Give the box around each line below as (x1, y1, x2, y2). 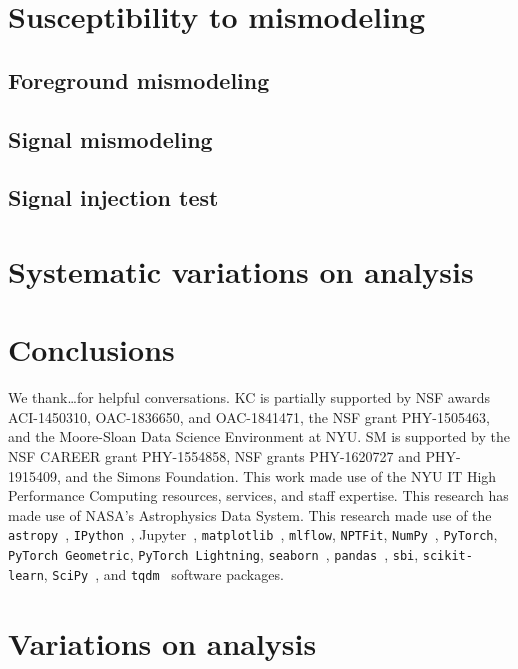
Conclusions (8, 329, 175, 370)
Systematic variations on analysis (8, 250, 474, 291)
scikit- (422, 549, 473, 564)
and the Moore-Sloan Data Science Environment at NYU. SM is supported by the (8, 426, 510, 447)
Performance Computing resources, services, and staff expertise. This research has (8, 485, 509, 506)
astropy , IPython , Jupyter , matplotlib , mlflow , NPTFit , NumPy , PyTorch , (8, 524, 498, 545)
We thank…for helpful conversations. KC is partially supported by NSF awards (8, 387, 490, 408)
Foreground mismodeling (8, 64, 270, 95)
